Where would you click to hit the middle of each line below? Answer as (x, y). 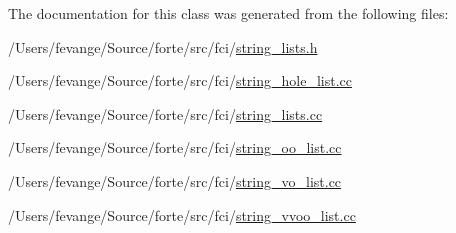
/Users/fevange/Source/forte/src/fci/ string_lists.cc (165, 113)
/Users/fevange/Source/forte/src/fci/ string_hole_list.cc (180, 80)
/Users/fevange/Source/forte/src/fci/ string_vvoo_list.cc (182, 214)
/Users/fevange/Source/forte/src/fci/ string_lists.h (163, 46)
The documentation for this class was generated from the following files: (228, 13)
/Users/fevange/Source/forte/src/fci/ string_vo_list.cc (175, 180)
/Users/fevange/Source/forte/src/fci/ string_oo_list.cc (175, 147)
